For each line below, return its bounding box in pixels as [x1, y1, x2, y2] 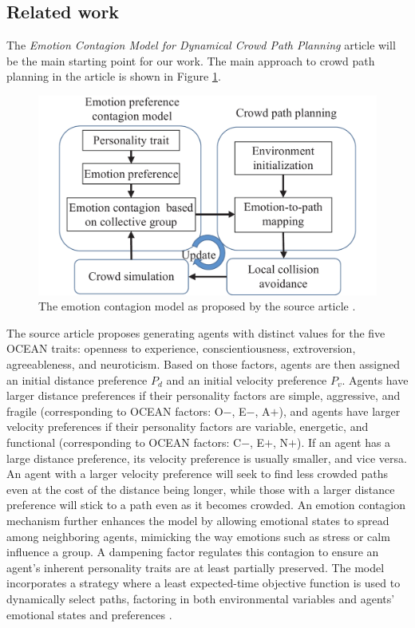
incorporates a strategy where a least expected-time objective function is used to [6, 575, 401, 591]
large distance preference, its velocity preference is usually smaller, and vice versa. [6, 449, 407, 466]
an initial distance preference [6, 371, 148, 388]
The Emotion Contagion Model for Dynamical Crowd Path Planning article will [6, 37, 396, 53]
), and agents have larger [279, 402, 401, 419]
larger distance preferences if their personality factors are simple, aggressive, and [6, 387, 401, 404]
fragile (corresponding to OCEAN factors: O [6, 402, 223, 419]
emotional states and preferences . [6, 606, 172, 622]
